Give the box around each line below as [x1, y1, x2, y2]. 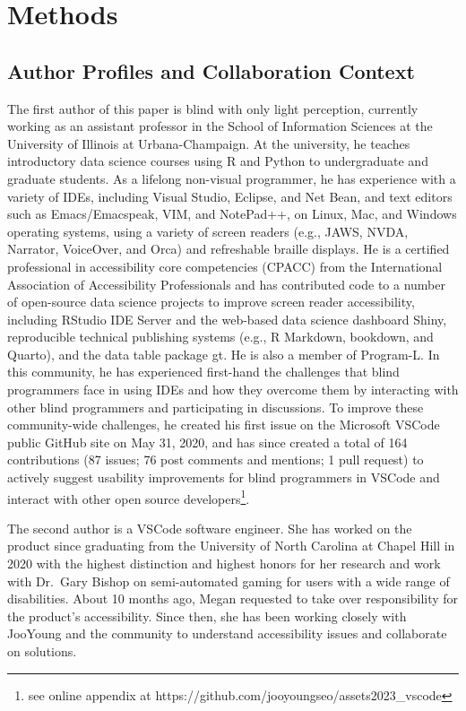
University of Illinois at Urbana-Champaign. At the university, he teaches [7, 134, 410, 152]
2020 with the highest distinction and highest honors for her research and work [7, 554, 441, 573]
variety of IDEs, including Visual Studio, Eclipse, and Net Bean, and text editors [7, 186, 453, 205]
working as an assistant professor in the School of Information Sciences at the [7, 117, 433, 135]
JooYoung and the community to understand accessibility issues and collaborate [7, 624, 447, 643]
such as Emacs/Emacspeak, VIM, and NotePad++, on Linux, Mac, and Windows [7, 204, 457, 223]
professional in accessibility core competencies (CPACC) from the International [7, 256, 443, 275]
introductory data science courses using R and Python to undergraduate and [7, 152, 428, 170]
